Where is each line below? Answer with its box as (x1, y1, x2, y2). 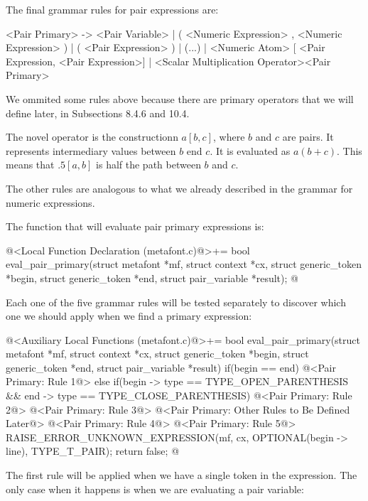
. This (337, 143, 362, 158)
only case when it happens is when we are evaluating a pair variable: (6, 481, 304, 496)
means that (6, 157, 55, 172)
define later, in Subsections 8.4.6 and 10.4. (6, 105, 190, 120)
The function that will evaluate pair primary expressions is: (6, 219, 264, 234)
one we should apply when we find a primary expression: (6, 308, 252, 323)
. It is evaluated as (210, 143, 291, 158)
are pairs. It (282, 129, 334, 144)
